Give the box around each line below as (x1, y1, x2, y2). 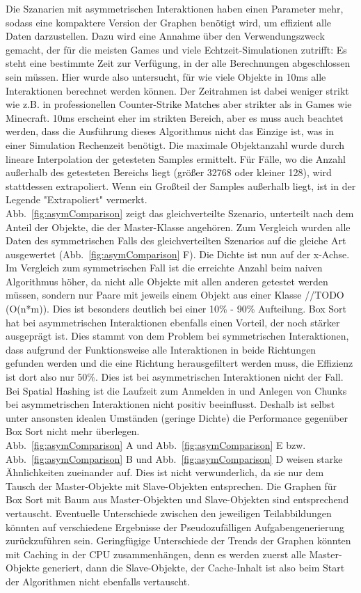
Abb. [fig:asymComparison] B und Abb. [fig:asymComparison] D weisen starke (6, 451, 343, 466)
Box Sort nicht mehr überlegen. (6, 424, 140, 438)
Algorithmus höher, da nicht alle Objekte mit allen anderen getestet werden (6, 274, 328, 288)
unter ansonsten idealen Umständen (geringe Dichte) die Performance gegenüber (6, 410, 348, 425)
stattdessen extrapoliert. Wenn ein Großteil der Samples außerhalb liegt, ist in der (6, 178, 356, 193)
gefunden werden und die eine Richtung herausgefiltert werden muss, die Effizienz (6, 356, 353, 370)
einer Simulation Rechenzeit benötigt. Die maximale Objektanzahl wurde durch (6, 137, 345, 152)
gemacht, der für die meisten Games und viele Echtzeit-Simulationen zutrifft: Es (6, 42, 347, 56)
